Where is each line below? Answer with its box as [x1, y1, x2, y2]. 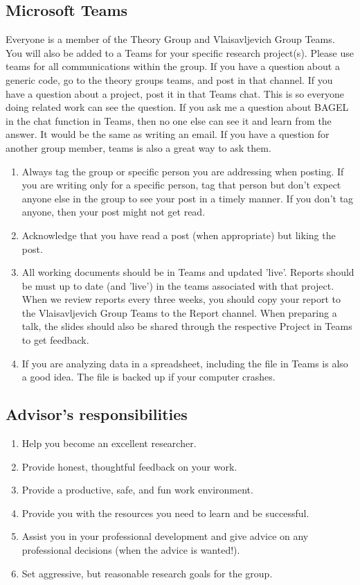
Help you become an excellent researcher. [21, 436, 197, 451]
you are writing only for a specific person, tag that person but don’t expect [21, 177, 341, 192]
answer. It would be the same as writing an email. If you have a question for [6, 127, 330, 141]
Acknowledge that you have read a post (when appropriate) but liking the [21, 227, 336, 242]
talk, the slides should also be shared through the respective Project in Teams [21, 319, 352, 333]
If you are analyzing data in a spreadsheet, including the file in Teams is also [21, 356, 348, 370]
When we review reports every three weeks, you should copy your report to [21, 292, 341, 306]
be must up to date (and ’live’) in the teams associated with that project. [21, 278, 334, 292]
